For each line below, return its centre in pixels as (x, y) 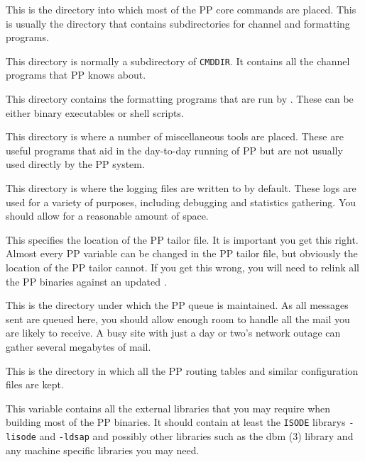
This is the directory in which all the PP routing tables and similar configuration (182, 370)
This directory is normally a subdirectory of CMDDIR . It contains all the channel (178, 61)
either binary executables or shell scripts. (95, 112)
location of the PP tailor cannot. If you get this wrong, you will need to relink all (183, 267)
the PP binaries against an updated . (86, 281)
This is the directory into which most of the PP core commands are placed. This (181, 9)
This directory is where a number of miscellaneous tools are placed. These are (175, 136)
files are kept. (35, 384)
